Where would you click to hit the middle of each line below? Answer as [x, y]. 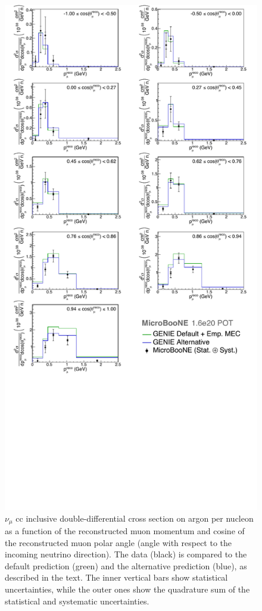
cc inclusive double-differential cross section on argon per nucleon [135, 518]
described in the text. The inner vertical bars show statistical [116, 577]
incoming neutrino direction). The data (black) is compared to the [126, 554]
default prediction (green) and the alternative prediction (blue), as [126, 565]
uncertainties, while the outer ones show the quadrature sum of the [127, 589]
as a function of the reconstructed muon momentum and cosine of [125, 531]
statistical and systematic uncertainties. [77, 601]
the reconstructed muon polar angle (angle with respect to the [118, 542]
